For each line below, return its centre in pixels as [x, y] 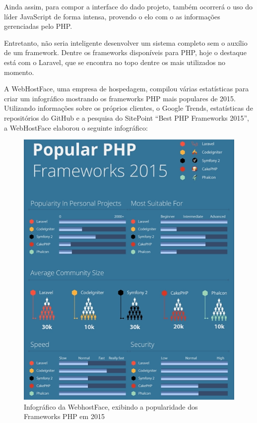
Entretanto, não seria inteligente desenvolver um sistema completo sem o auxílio [126, 42]
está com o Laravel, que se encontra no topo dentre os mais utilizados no [115, 62]
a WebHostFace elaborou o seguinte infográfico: [76, 127]
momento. [19, 72]
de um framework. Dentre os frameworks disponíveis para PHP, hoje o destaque [125, 52]
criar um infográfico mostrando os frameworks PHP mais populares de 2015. [120, 98]
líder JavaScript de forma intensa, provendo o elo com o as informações [112, 16]
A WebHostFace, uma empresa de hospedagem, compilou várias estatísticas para [127, 89]
